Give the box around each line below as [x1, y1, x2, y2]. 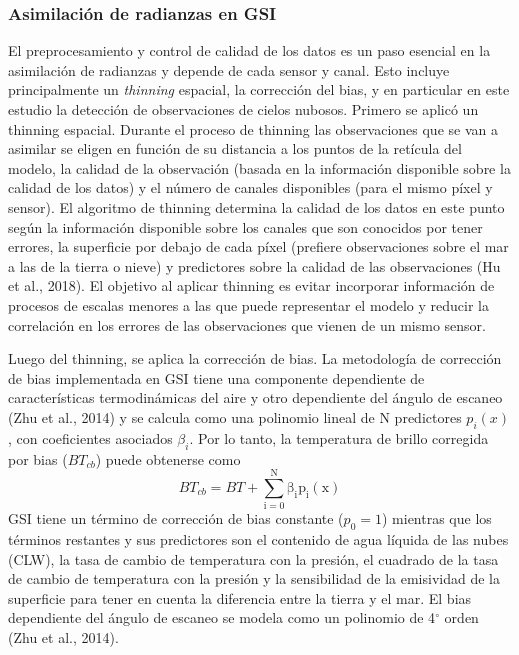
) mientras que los [381, 508, 492, 529]
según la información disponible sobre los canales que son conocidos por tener [8, 216, 483, 237]
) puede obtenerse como [95, 448, 241, 469]
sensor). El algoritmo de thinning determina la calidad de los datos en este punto [8, 196, 505, 217]
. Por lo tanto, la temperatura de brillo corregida [189, 427, 489, 448]
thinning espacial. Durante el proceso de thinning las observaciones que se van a [8, 118, 498, 139]
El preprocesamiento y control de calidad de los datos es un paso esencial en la [8, 40, 491, 61]
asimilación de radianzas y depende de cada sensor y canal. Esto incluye [8, 59, 450, 80]
